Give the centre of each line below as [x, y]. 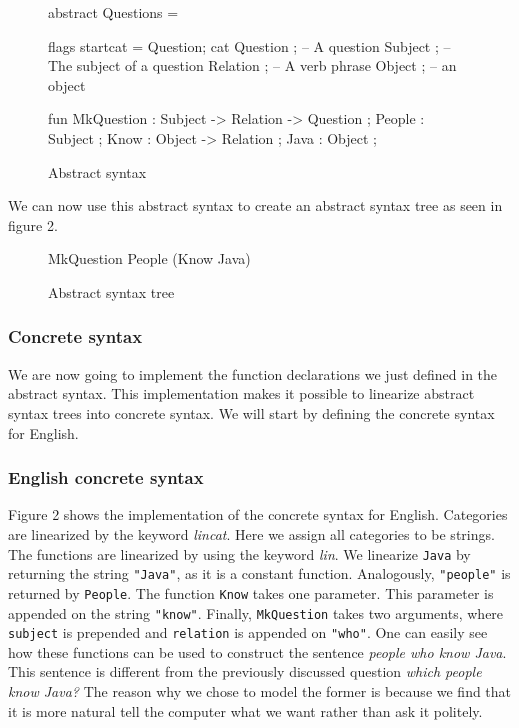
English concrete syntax [106, 477]
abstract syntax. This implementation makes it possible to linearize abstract [241, 393]
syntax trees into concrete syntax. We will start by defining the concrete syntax [251, 412]
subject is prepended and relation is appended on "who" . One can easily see [248, 632]
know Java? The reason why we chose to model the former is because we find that [260, 691]
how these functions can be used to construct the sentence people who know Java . [257, 651]
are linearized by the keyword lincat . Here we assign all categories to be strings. [251, 533]
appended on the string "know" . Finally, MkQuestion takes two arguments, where [256, 612]
